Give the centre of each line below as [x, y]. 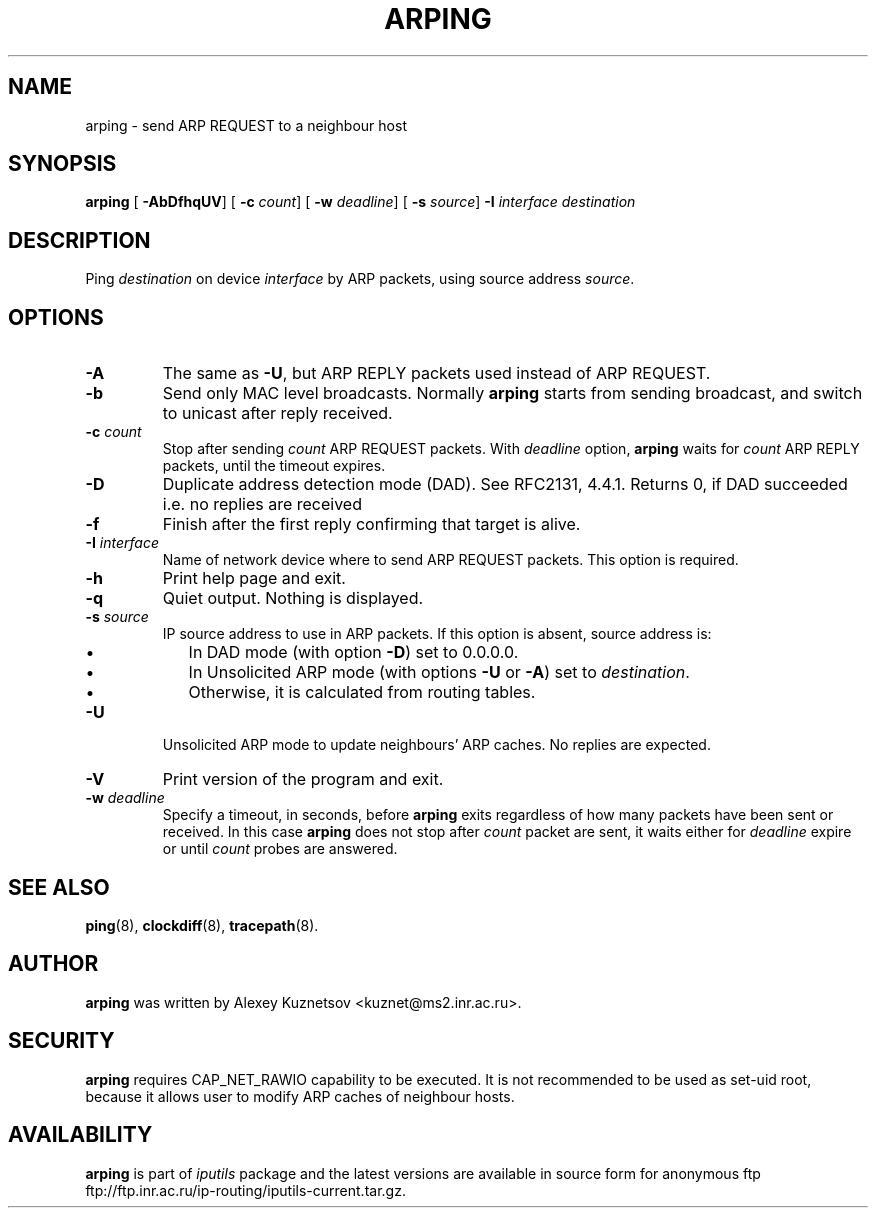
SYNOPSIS [62, 164]
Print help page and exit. [254, 578]
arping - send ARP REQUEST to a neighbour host [246, 125]
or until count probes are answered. [280, 849]
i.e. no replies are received [262, 504]
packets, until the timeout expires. [274, 466]
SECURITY [61, 1041]
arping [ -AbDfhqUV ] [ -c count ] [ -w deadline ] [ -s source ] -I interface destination [360, 202]
